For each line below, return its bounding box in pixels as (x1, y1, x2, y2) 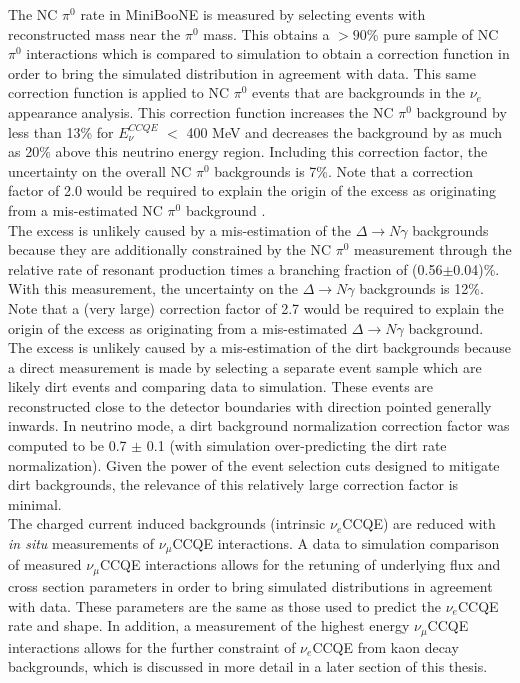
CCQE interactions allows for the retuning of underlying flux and (99, 554, 501, 575)
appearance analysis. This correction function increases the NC (8, 101, 394, 122)
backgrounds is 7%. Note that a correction (214, 160, 474, 181)
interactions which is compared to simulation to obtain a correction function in (26, 43, 510, 64)
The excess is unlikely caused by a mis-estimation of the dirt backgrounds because (8, 337, 512, 358)
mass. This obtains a (203, 23, 330, 44)
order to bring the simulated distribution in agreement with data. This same (8, 62, 476, 83)
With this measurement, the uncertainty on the (8, 278, 298, 299)
